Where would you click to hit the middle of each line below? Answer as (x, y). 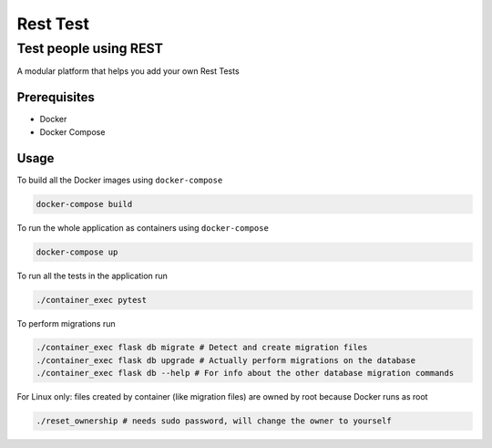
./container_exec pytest (92, 300)
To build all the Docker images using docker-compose (120, 180)
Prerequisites (56, 97)
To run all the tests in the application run (92, 276)
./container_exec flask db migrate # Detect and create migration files (202, 348)
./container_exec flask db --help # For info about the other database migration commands (245, 373)
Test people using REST (90, 48)
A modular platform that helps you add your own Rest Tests (128, 71)
